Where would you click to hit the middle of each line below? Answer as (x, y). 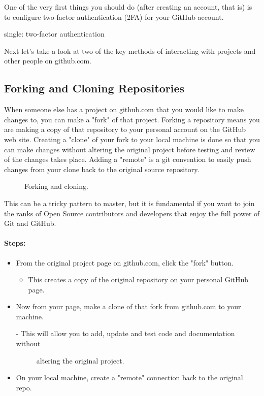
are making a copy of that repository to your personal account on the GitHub (125, 129)
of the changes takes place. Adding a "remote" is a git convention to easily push (128, 159)
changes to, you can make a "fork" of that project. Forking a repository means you (132, 119)
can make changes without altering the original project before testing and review (130, 149)
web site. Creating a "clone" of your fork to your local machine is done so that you (132, 139)
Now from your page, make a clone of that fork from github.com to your (128, 306)
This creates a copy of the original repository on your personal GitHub (138, 279)
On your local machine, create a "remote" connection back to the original (129, 377)
